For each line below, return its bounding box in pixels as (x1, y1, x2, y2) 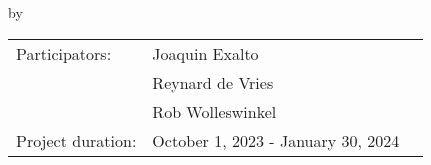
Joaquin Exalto (152, 41, 259, 65)
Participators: (16, 41, 112, 65)
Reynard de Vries (152, 70, 274, 94)
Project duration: (16, 128, 137, 152)
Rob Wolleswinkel (152, 99, 277, 123)
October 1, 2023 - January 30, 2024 (152, 128, 400, 152)
